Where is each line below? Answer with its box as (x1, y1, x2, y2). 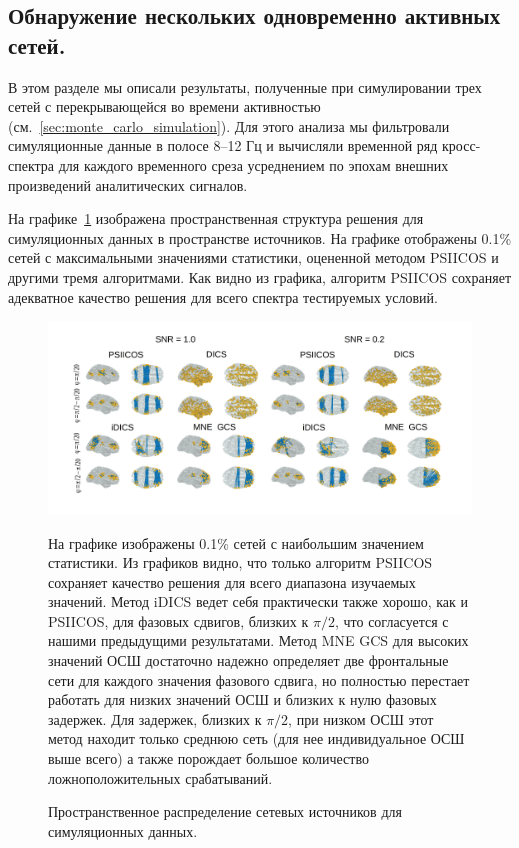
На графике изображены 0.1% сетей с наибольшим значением (48, 532, 424, 553)
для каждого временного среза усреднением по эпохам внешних (58, 154, 449, 175)
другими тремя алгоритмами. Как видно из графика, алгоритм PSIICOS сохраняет (8, 266, 512, 287)
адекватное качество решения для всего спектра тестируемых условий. (8, 286, 438, 307)
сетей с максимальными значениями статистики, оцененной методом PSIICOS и (8, 247, 499, 268)
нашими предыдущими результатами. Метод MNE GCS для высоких (48, 630, 469, 651)
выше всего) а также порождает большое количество (48, 748, 369, 769)
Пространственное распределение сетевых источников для (48, 801, 402, 822)
